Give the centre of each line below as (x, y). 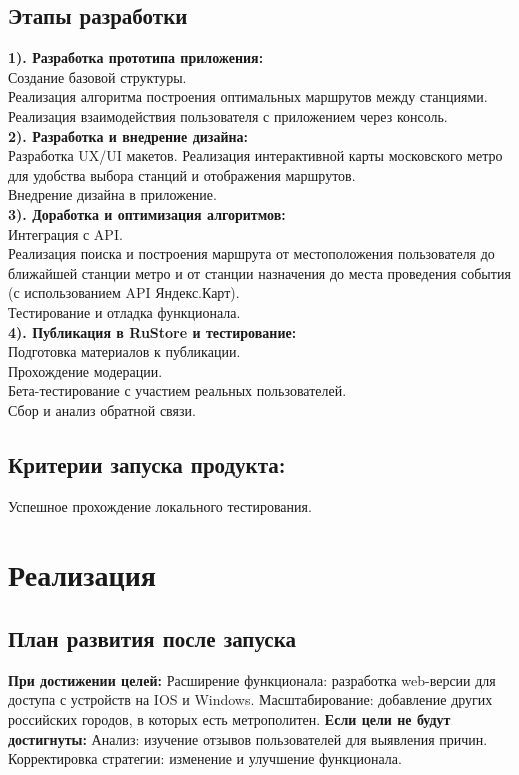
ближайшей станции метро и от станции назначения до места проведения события (259, 272)
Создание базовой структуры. (97, 76)
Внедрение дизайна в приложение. (112, 194)
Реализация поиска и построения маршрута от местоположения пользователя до (251, 253)
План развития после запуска (152, 638)
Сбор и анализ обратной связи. (102, 409)
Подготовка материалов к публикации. (124, 351)
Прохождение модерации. (85, 370)
